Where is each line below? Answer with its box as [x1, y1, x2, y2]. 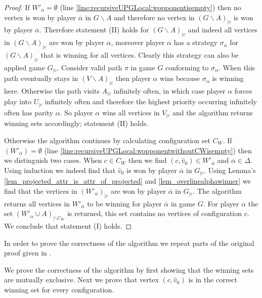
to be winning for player [87, 198, 162, 208]
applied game [4, 62, 45, 72]
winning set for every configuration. [4, 284, 114, 294]
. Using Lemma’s [204, 164, 256, 175]
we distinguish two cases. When [4, 155, 102, 165]
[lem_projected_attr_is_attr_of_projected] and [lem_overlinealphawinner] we [4, 176, 251, 186]
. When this [219, 62, 255, 72]
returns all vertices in [4, 198, 70, 208]
